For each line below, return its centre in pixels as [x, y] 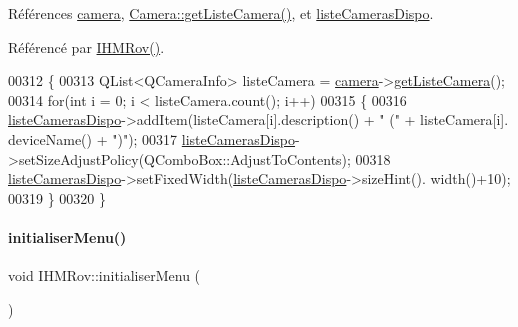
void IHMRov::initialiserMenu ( [104, 275]
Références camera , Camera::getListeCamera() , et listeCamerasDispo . [221, 13]
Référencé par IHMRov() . [86, 46]
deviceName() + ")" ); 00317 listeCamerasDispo [152, 138]
